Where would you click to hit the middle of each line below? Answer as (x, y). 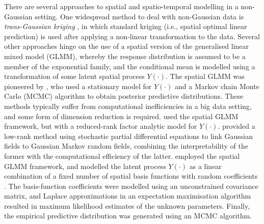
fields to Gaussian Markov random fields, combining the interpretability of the (126, 146)
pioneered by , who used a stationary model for (78, 86)
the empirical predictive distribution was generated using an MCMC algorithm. (128, 216)
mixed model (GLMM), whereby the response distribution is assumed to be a (125, 56)
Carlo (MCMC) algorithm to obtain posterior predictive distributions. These (124, 96)
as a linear (205, 166)
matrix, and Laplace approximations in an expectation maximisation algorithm (128, 196)
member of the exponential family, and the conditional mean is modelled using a (130, 66)
